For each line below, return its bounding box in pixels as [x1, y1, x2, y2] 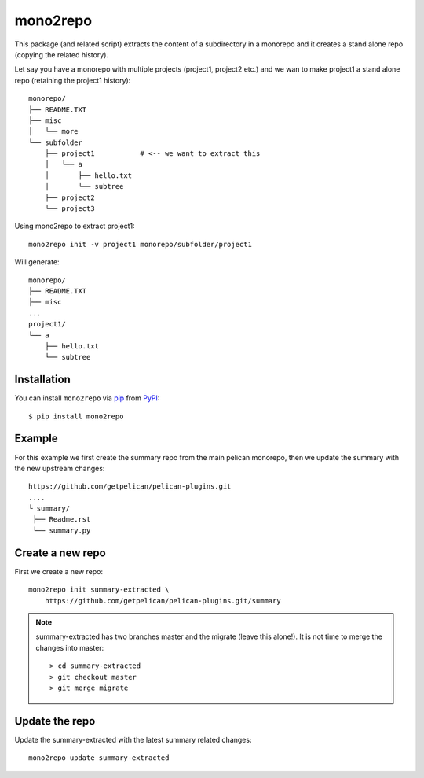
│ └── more [28, 127, 79, 136]
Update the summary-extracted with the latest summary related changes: [14, 735, 252, 744]
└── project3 [44, 205, 95, 213]
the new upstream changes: [14, 463, 105, 473]
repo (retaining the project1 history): [14, 76, 131, 85]
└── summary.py [32, 525, 91, 535]
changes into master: [35, 643, 104, 652]
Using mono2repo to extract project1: [14, 221, 135, 231]
